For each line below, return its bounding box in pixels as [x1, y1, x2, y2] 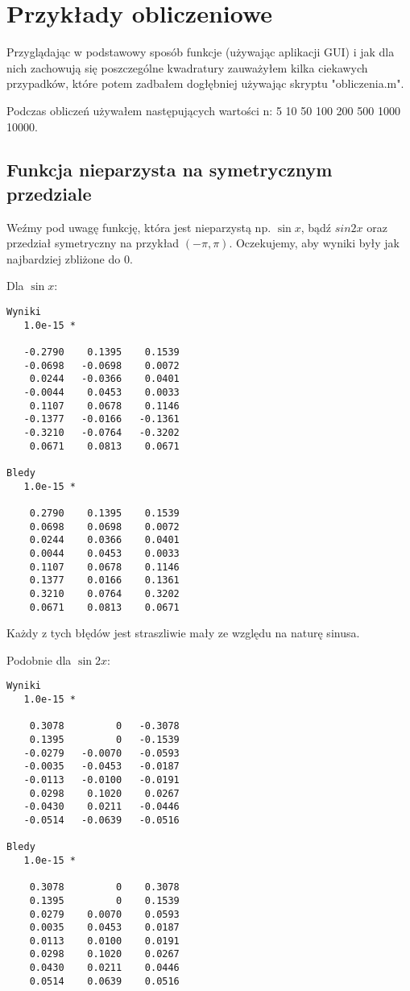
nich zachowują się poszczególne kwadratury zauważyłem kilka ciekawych [6, 59, 368, 76]
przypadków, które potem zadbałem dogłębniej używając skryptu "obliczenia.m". [6, 75, 404, 92]
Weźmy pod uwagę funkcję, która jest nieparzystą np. [6, 218, 271, 235]
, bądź [300, 218, 332, 235]
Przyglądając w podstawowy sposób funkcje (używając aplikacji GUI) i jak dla [6, 44, 395, 60]
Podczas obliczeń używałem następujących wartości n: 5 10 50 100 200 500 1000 [6, 102, 400, 118]
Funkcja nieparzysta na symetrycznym [6, 157, 333, 182]
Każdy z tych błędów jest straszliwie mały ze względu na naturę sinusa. [6, 624, 360, 641]
